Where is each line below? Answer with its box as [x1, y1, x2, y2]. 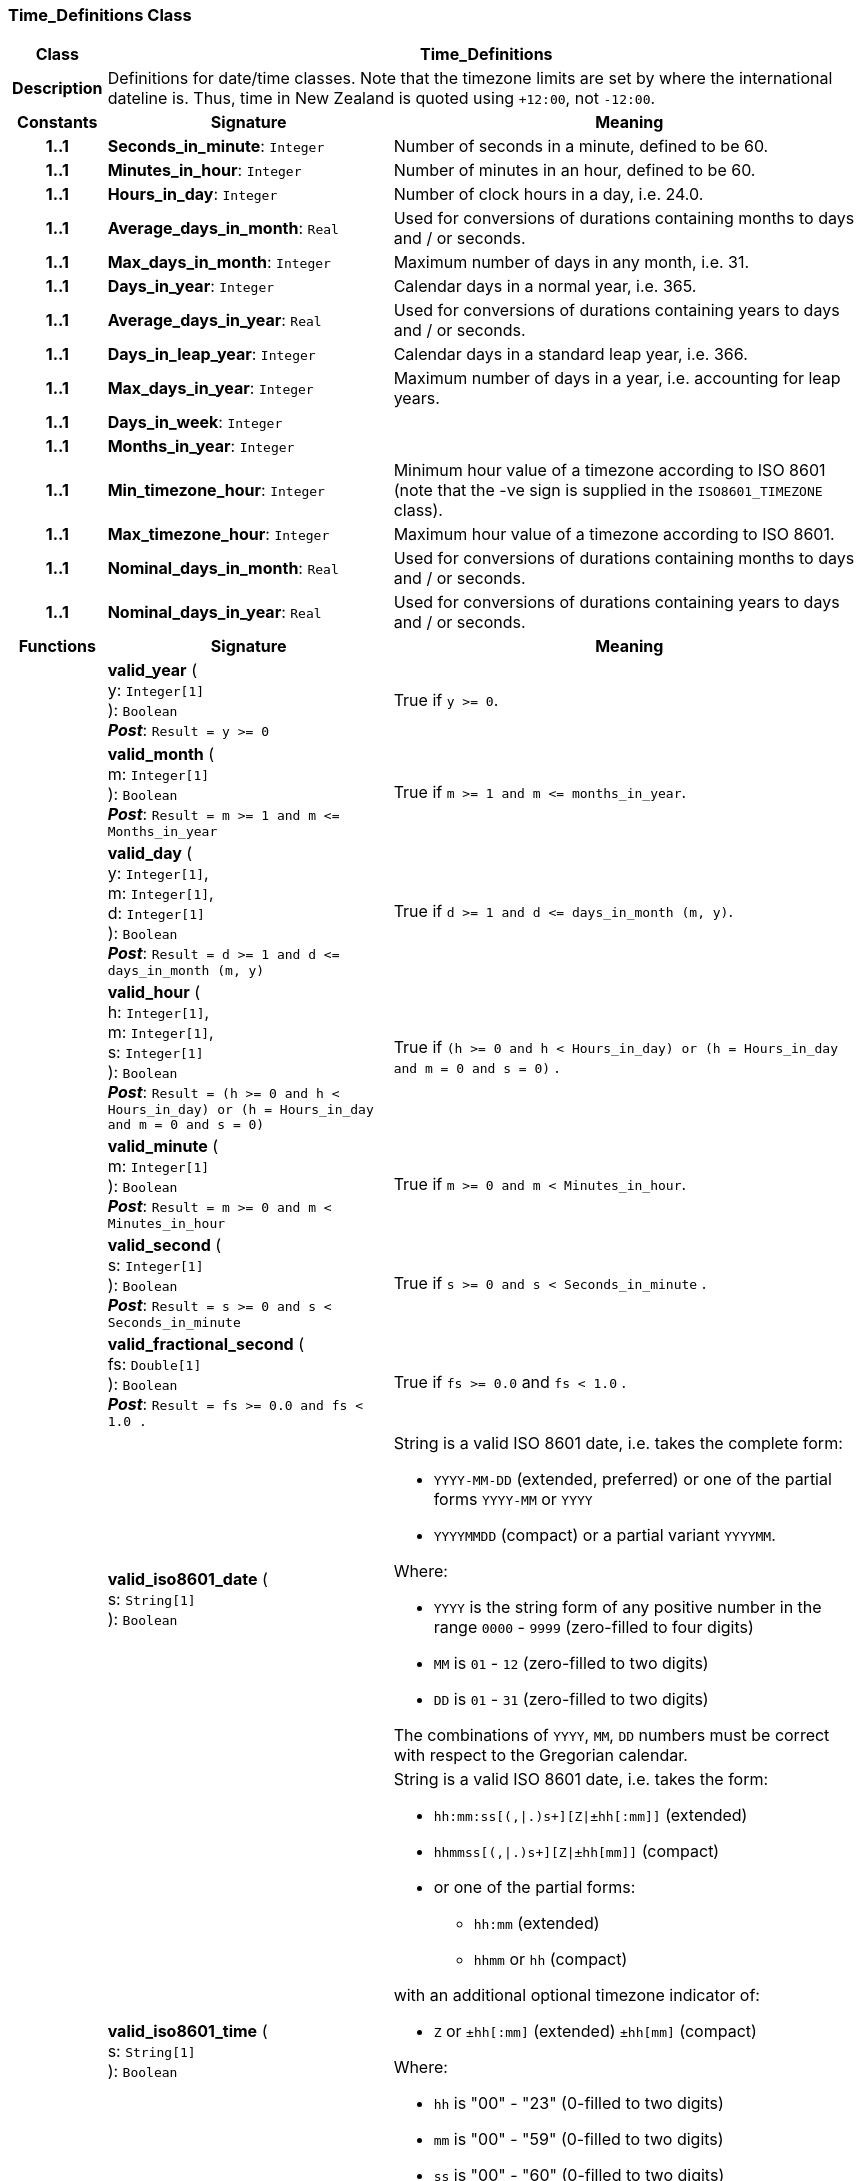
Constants [17, 112, 98, 133]
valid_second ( [107, 1235, 222, 1256]
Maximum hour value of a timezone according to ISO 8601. [393, 524, 835, 545]
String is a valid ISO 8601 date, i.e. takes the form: [393, 1769, 769, 1790]
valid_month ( [107, 744, 215, 765]
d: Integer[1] [107, 903, 205, 924]
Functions [18, 636, 96, 657]
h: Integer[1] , [107, 1002, 210, 1023]
